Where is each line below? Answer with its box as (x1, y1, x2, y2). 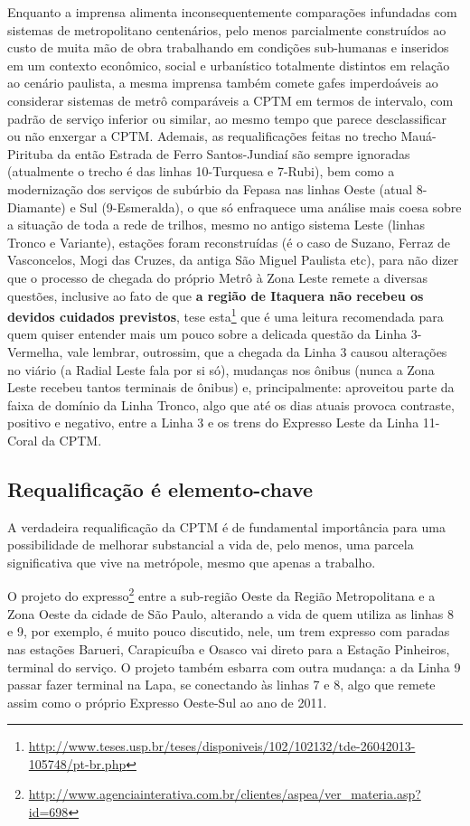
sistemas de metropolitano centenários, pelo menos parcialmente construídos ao (7, 20, 446, 39)
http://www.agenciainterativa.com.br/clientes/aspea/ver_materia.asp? (28, 784, 421, 803)
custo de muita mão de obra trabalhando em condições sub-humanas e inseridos (7, 38, 449, 57)
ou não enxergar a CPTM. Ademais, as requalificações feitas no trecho (7, 127, 397, 145)
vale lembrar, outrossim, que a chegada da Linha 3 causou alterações (67, 342, 447, 361)
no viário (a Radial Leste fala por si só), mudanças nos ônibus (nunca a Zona (7, 360, 435, 379)
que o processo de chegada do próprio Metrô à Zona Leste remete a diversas (7, 268, 428, 286)
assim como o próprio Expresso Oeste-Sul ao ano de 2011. (7, 692, 327, 711)
